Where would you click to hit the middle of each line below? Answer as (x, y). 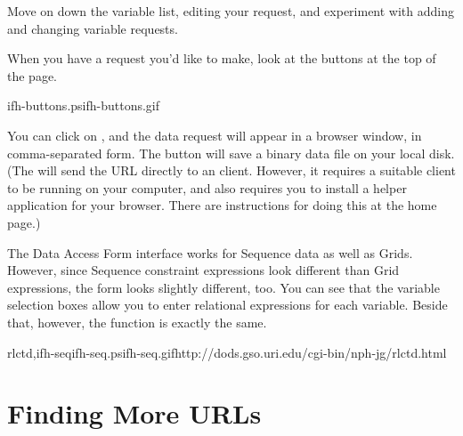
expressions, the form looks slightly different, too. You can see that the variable (223, 287)
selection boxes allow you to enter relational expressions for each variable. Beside (227, 305)
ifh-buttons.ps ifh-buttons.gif (84, 105)
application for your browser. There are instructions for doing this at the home (222, 205)
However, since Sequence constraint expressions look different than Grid (203, 270)
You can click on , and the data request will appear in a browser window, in (215, 135)
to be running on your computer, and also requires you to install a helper (207, 187)
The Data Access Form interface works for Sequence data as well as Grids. (210, 252)
